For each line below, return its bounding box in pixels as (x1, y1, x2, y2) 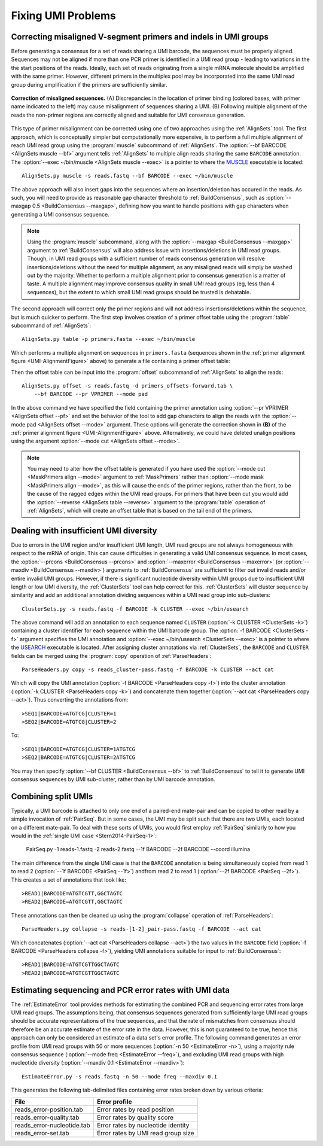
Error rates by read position (96, 1105, 174, 1114)
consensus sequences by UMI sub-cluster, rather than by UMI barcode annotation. (11, 775, 215, 783)
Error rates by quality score (96, 1113, 173, 1121)
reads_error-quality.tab (14, 1113, 80, 1121)
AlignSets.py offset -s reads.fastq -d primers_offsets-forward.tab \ (22, 382, 233, 389)
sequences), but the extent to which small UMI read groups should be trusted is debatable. (27, 288, 251, 295)
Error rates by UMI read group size (96, 1129, 194, 1137)
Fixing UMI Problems (11, 9, 116, 22)
